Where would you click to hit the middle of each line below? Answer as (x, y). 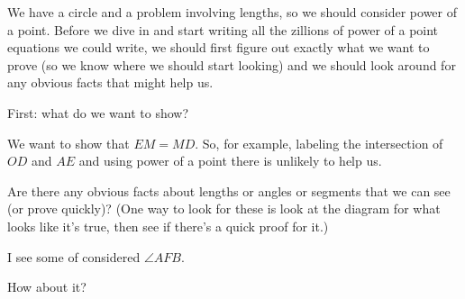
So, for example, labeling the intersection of (323, 143)
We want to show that (68, 143)
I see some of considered (74, 256)
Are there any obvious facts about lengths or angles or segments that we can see (229, 190)
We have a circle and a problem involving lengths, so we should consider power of (232, 12)
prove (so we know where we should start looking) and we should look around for (232, 64)
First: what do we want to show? (98, 112)
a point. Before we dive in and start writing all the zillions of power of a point (223, 29)
